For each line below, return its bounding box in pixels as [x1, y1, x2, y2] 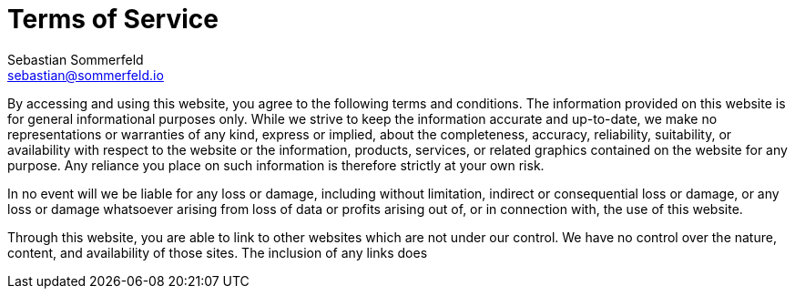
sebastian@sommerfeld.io [7, 66, 164, 83]
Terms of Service [7, 4, 219, 35]
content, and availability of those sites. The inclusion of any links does [7, 244, 428, 260]
